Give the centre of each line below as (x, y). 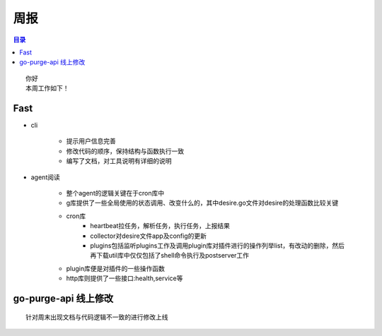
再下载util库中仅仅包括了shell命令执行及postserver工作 (170, 256)
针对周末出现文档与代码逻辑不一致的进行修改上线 (97, 317)
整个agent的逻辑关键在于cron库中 (115, 193)
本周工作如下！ (47, 89)
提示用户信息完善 (91, 141)
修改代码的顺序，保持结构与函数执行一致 (125, 151)
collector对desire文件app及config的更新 (148, 236)
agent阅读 (45, 177)
